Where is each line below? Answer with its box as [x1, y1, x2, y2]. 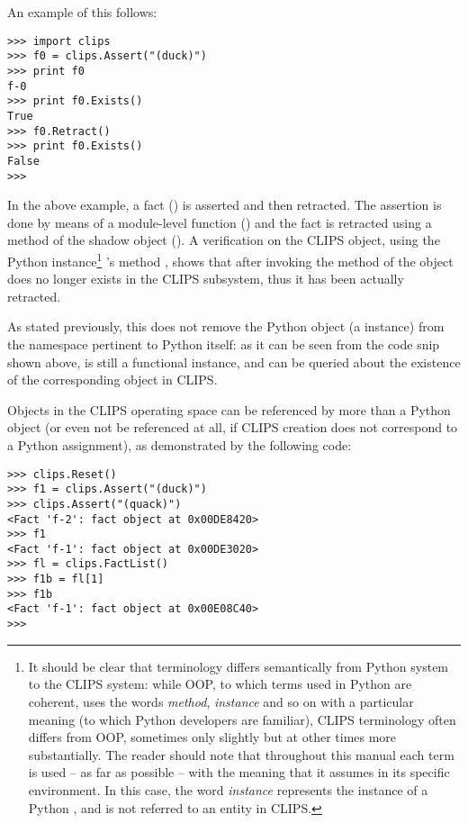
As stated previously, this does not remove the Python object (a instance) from [7, 317, 445, 336]
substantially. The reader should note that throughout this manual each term [28, 745, 454, 764]
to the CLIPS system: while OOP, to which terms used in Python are [28, 674, 412, 693]
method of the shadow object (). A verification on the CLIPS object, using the [7, 231, 440, 249]
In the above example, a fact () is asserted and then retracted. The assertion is [7, 195, 442, 214]
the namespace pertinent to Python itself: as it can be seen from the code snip [7, 334, 440, 353]
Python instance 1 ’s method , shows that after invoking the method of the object [7, 249, 454, 270]
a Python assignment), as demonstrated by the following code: [7, 435, 352, 454]
